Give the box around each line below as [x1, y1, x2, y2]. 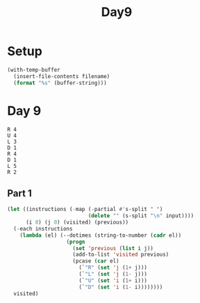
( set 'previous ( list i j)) [72, 244, 154, 251]
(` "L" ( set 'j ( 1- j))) [78, 271, 148, 278]
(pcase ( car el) [72, 258, 119, 265]
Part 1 [7, 187, 33, 199]
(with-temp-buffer [7, 66, 60, 73]
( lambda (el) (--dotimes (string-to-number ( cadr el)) [19, 231, 182, 239]
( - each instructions [13, 225, 73, 232]
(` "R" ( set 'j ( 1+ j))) [78, 264, 148, 272]
